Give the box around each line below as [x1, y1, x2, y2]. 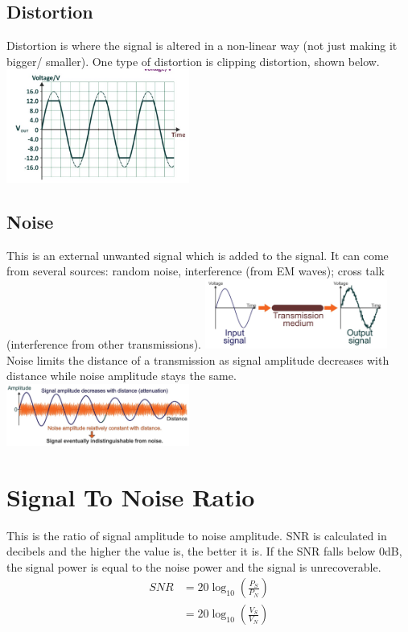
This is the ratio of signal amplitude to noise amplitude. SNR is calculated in [6, 527, 387, 543]
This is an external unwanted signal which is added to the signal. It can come [6, 246, 389, 263]
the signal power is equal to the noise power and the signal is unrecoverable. [6, 558, 381, 575]
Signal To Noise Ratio [6, 480, 255, 513]
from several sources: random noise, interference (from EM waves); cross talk [6, 262, 385, 279]
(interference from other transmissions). [6, 336, 202, 353]
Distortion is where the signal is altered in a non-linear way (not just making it [6, 37, 398, 54]
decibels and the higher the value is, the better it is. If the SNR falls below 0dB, [6, 543, 402, 560]
